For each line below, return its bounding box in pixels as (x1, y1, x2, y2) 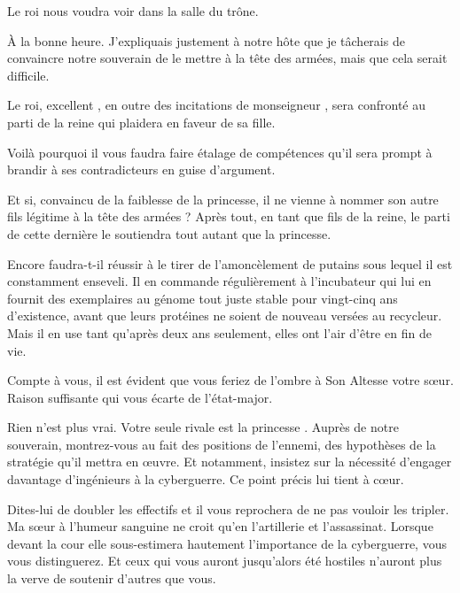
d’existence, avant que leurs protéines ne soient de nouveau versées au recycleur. (7, 306, 442, 325)
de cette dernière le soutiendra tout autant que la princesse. (7, 224, 331, 243)
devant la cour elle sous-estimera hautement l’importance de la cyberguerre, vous (7, 534, 447, 552)
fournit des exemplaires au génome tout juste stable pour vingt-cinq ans (7, 289, 398, 307)
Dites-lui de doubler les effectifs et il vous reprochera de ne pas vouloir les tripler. (7, 499, 449, 518)
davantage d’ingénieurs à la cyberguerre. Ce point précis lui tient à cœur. (7, 470, 404, 489)
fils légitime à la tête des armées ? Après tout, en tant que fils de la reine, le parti (7, 207, 450, 226)
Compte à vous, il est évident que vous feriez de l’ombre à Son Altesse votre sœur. (7, 371, 454, 389)
